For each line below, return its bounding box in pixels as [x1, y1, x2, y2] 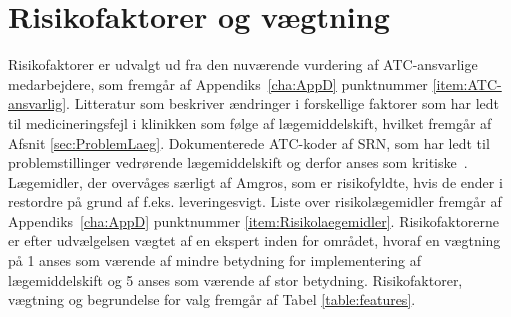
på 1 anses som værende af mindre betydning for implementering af [8, 250, 421, 271]
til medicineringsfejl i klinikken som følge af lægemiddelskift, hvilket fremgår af [8, 112, 492, 133]
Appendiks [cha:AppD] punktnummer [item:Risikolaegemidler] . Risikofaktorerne [8, 210, 500, 231]
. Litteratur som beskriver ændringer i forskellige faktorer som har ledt [66, 93, 500, 114]
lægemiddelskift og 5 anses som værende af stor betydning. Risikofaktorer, [8, 269, 463, 290]
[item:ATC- [432, 73, 502, 94]
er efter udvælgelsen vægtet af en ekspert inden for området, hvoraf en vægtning [8, 230, 501, 251]
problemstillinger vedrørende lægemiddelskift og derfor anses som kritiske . [8, 152, 468, 173]
